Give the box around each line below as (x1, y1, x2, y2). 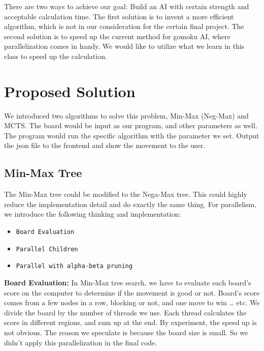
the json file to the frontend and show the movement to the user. (4, 140, 206, 151)
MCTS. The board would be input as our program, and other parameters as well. (4, 120, 257, 131)
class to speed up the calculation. (4, 50, 107, 61)
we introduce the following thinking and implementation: (4, 209, 181, 219)
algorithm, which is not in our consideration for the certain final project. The (4, 21, 244, 32)
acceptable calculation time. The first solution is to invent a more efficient (4, 11, 234, 21)
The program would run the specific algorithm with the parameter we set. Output (4, 130, 259, 140)
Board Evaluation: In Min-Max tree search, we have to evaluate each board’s (4, 277, 251, 288)
